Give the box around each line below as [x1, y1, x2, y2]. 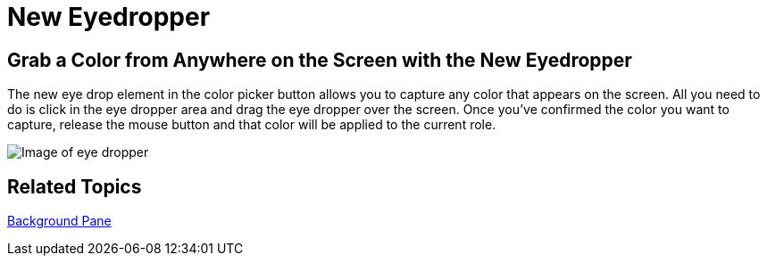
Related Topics [7, 175, 142, 198]
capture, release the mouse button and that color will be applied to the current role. [7, 117, 496, 133]
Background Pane [7, 213, 112, 229]
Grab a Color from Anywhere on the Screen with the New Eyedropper [7, 48, 632, 71]
